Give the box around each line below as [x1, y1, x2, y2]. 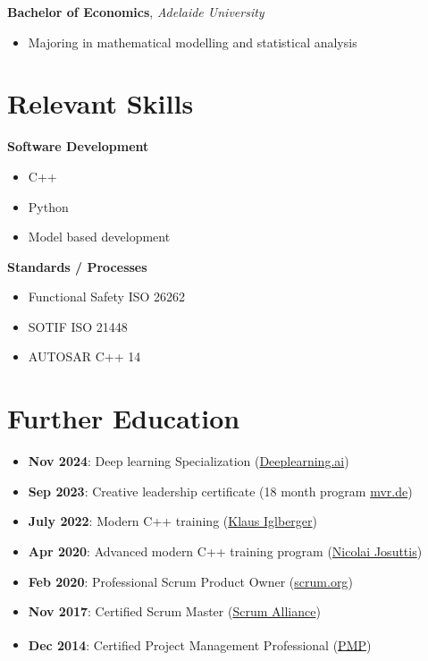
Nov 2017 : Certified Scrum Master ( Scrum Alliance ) [28, 602, 321, 621]
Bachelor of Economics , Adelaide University [7, 3, 264, 21]
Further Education [7, 400, 240, 436]
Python [28, 197, 69, 216]
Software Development [7, 137, 149, 156]
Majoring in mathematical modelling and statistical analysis [28, 32, 357, 51]
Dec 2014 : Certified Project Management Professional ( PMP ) [28, 635, 372, 654]
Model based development [28, 227, 171, 246]
